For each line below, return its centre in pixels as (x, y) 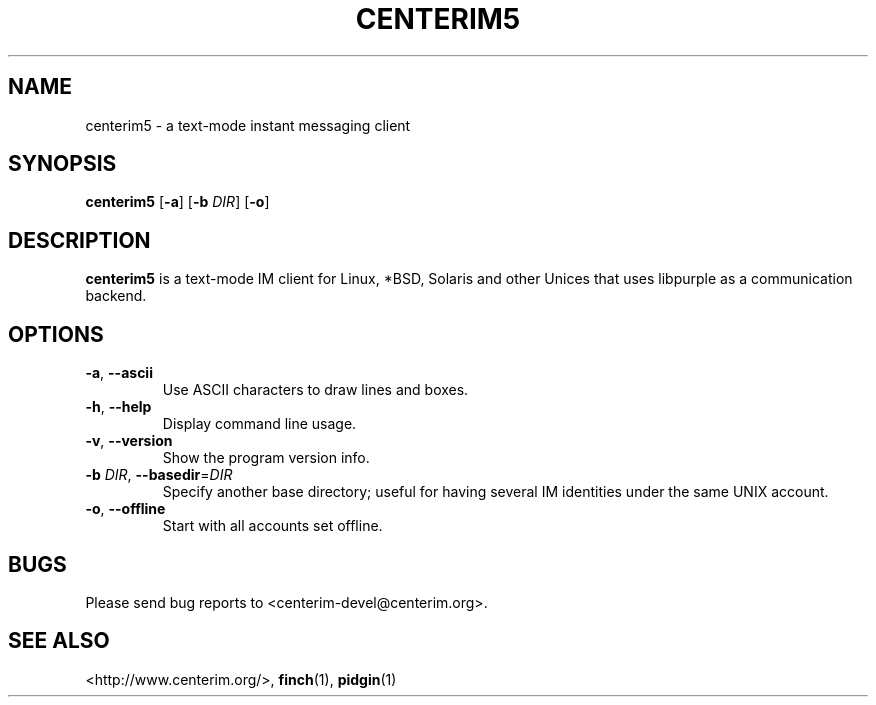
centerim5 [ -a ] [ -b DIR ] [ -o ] (177, 202)
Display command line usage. (259, 424)
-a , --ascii (119, 373)
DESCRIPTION (79, 240)
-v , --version (129, 441)
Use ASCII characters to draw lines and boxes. (315, 390)
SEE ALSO (59, 641)
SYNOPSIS (62, 164)
